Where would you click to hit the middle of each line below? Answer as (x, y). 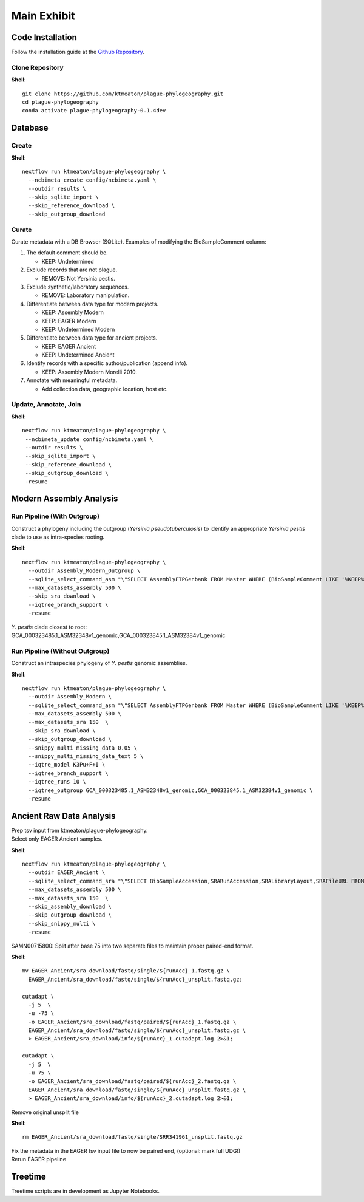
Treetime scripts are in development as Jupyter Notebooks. (86, 1191)
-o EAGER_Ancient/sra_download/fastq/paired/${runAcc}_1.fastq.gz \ (132, 1022)
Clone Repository (37, 67)
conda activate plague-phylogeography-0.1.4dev (94, 111)
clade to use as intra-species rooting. (58, 537)
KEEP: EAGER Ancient (69, 346)
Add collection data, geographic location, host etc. (105, 389)
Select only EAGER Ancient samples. (57, 839)
